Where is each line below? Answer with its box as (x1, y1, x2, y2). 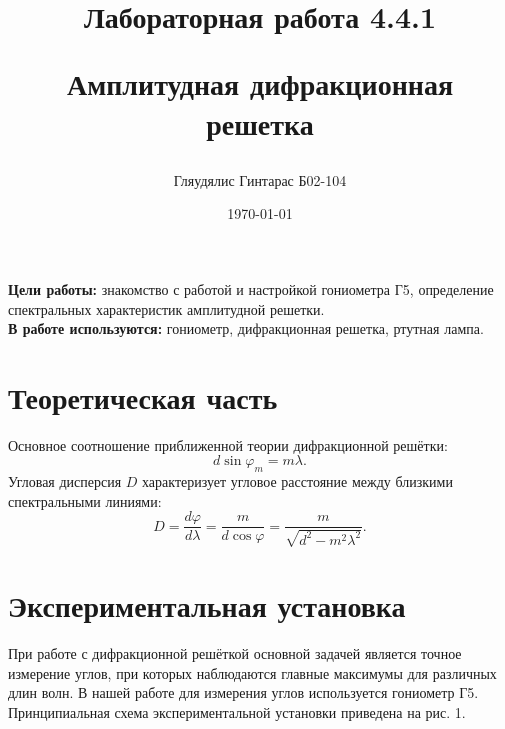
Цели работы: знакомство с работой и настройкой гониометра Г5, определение (8, 278, 494, 299)
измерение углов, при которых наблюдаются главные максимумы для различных (8, 662, 497, 683)
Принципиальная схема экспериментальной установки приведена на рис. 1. (8, 701, 466, 722)
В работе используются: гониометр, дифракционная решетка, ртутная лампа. (8, 318, 484, 339)
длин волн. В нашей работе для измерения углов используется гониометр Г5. (8, 682, 479, 703)
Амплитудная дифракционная (66, 63, 454, 104)
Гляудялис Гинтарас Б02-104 (173, 169, 347, 190)
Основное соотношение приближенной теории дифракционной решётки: (8, 434, 448, 455)
